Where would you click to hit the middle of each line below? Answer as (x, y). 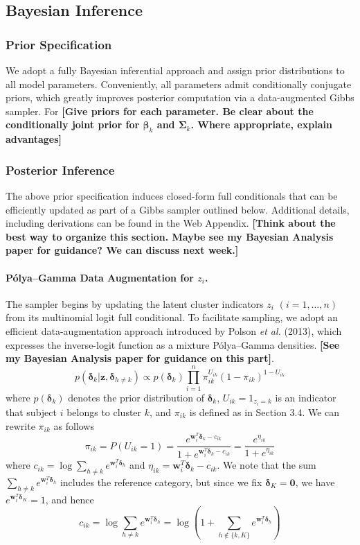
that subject (31, 412)
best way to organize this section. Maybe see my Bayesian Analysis (170, 236)
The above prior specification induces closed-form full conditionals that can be (172, 195)
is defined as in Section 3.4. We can (264, 412)
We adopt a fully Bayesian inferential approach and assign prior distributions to (175, 70)
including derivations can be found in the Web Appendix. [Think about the (171, 223)
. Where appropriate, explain (261, 124)
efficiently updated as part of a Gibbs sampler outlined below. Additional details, (178, 209)
